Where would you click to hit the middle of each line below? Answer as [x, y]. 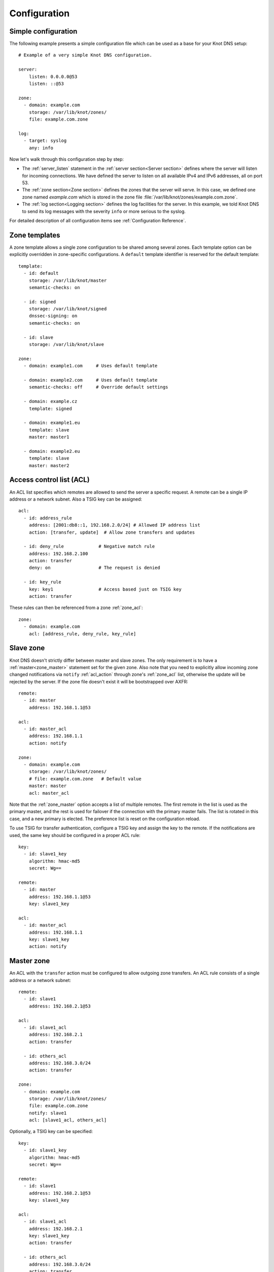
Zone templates [35, 235]
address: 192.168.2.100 [58, 554]
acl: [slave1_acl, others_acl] [68, 1120]
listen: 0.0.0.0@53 [53, 77]
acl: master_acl [49, 793]
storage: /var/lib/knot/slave [66, 344]
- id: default [41, 273]
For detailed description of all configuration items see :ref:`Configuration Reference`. [98, 221]
